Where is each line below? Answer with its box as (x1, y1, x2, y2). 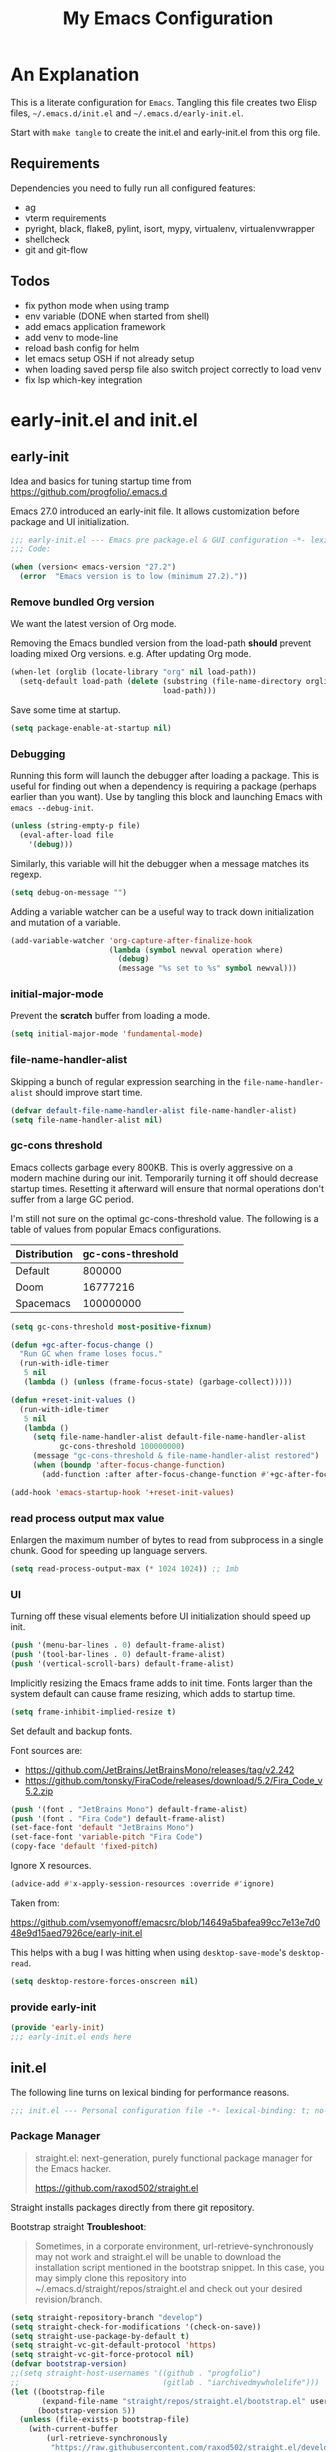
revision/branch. (34, 2293, 103, 2305)
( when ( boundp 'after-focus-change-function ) (32, 1460, 226, 1471)
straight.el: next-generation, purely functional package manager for (34, 2152, 313, 2164)
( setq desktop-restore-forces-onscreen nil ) (10, 1976, 199, 1986)
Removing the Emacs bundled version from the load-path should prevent (10, 637, 312, 649)
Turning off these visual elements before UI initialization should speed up (10, 1610, 312, 1622)
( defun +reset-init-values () (10, 1395, 137, 1405)
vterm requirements (24, 212, 107, 224)
